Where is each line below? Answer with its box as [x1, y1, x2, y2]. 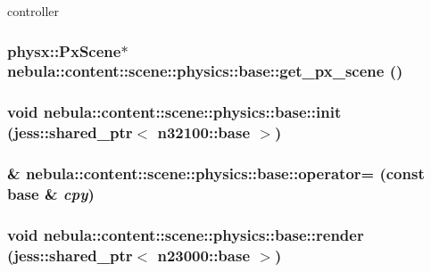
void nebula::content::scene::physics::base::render [7, 223, 364, 245]
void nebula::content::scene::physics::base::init [7, 101, 342, 123]
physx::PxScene [7, 39, 121, 62]
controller [7, 2, 60, 20]
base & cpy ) [7, 182, 95, 204]
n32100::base [157, 121, 251, 144]
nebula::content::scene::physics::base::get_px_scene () [7, 60, 403, 82]
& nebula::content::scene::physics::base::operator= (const [7, 162, 425, 185]
